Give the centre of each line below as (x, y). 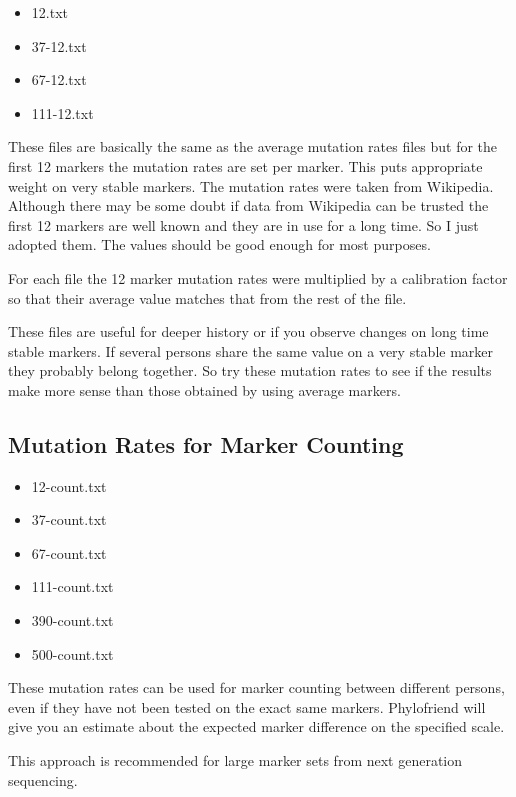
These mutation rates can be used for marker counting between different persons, (256, 687)
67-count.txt (69, 552)
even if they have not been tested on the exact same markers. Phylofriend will (247, 706)
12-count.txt (69, 485)
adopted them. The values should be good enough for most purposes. (219, 244)
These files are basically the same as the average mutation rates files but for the (253, 146)
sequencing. (43, 779)
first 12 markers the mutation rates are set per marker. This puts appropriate (245, 165)
